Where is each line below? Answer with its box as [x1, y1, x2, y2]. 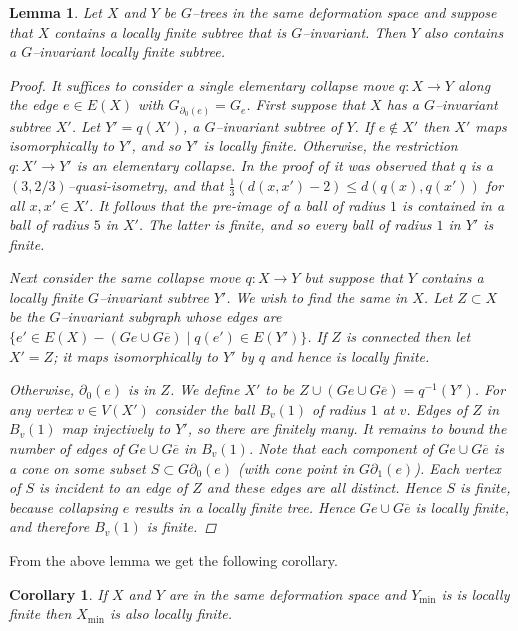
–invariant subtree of [215, 115, 342, 136]
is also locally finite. [109, 603, 233, 624]
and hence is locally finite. [270, 345, 430, 366]
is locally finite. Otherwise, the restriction [203, 135, 458, 156]
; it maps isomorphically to [53, 345, 218, 366]
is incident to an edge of [39, 477, 188, 498]
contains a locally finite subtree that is [54, 21, 287, 42]
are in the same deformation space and [168, 583, 407, 604]
